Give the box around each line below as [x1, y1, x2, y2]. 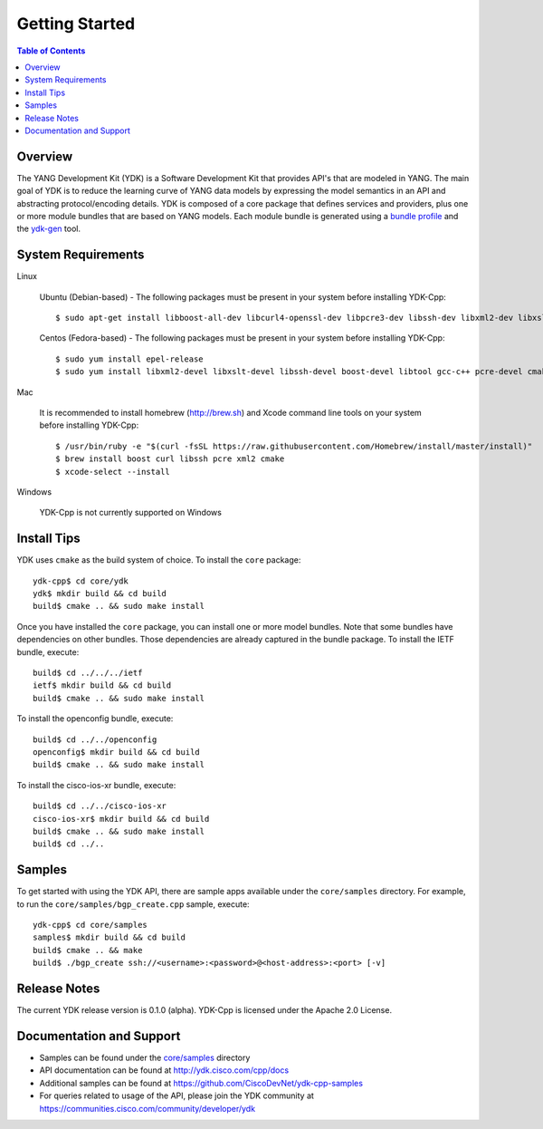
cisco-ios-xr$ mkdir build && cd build [33, 814, 210, 824]
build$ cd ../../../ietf [33, 667, 143, 678]
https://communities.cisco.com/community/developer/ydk [39, 1103, 256, 1114]
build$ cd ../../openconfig [33, 734, 157, 745]
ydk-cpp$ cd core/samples [33, 920, 148, 930]
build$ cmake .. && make [33, 945, 143, 955]
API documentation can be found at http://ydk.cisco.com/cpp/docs [39, 1065, 290, 1076]
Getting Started [16, 14, 136, 34]
